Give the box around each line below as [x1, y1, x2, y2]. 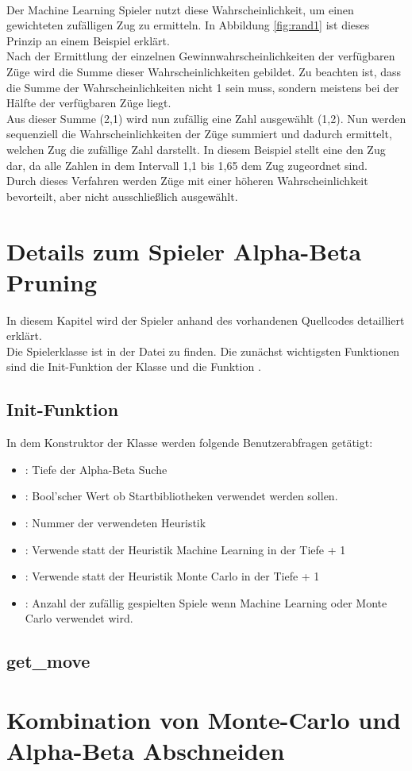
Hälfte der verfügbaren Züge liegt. [6, 94, 171, 111]
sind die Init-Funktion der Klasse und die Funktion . [6, 358, 261, 375]
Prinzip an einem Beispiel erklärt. [6, 32, 170, 48]
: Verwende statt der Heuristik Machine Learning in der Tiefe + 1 [25, 541, 346, 557]
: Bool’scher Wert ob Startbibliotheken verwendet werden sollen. [25, 488, 338, 504]
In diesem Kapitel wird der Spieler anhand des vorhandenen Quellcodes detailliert [6, 311, 405, 328]
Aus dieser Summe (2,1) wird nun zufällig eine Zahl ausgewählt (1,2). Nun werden [6, 110, 406, 126]
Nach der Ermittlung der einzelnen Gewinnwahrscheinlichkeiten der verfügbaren [6, 48, 395, 64]
